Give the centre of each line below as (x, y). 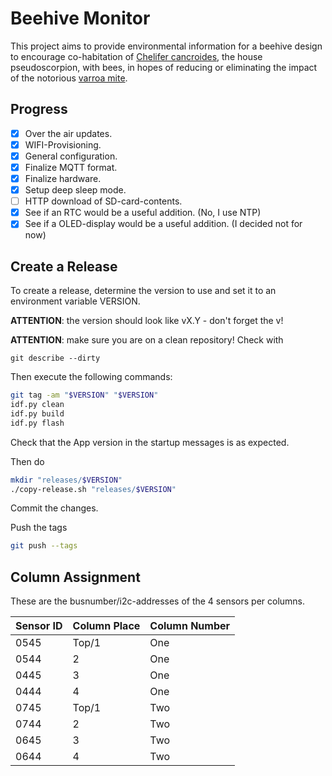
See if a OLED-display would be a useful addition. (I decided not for (163, 224)
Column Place (106, 626)
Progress (39, 109)
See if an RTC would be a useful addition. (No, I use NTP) (143, 213)
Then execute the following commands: (91, 377)
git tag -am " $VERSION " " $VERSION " (84, 395)
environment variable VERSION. (75, 301)
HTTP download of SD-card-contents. (103, 201)
